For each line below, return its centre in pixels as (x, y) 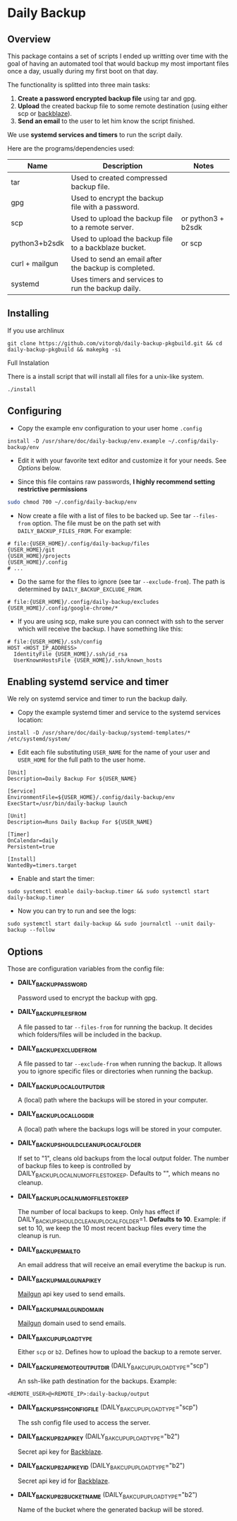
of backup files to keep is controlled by (74, 1165)
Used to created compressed (119, 178)
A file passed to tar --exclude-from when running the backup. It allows (120, 1063)
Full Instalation (28, 363)
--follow (42, 930)
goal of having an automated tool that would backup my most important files (118, 64)
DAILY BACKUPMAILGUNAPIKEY (59, 1279)
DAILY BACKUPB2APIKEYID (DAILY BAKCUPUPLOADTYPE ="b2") (101, 1466)
